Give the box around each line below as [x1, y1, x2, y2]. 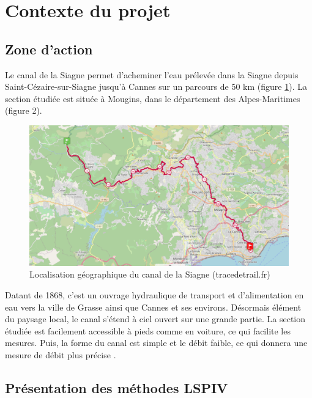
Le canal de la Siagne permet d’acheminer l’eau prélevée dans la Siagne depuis [5, 68, 299, 81]
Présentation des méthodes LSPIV [5, 378, 228, 397]
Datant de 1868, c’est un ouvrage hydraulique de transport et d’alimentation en [5, 288, 304, 301]
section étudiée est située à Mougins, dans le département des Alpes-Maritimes [5, 92, 300, 105]
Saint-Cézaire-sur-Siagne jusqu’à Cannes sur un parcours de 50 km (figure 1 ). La [5, 80, 307, 93]
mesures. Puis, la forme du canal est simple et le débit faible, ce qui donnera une [5, 336, 308, 349]
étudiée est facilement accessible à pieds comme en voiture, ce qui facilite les [5, 324, 291, 337]
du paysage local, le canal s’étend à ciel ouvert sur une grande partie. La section [5, 312, 306, 325]
